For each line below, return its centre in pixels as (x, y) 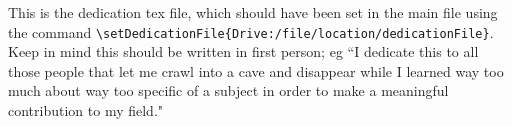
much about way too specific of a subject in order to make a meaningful (228, 90)
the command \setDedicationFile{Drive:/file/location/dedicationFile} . (251, 31)
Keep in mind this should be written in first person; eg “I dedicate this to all (243, 51)
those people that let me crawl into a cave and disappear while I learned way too (256, 70)
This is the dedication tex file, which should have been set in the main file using (253, 12)
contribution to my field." (86, 110)
